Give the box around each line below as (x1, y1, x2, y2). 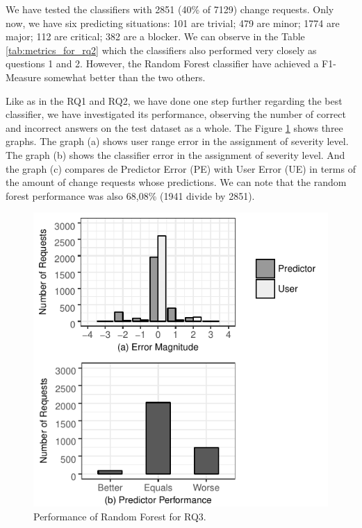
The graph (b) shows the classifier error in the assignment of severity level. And (6, 147, 345, 162)
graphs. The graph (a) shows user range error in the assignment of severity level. (6, 134, 349, 148)
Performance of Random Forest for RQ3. (33, 509, 206, 523)
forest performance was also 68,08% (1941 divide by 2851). (6, 188, 255, 203)
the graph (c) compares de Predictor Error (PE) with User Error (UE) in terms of (6, 161, 356, 176)
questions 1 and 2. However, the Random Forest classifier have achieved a (6, 56, 319, 71)
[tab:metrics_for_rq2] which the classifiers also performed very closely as (6, 42, 317, 57)
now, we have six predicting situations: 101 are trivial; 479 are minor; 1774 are (6, 15, 340, 30)
